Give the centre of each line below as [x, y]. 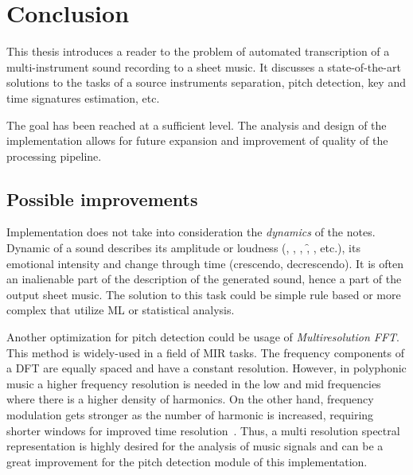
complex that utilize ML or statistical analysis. [121, 310]
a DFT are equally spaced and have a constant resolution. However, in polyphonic [206, 368]
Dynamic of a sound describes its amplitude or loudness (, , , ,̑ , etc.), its [183, 248]
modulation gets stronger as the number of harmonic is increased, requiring [190, 415]
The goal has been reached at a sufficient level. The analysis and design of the [197, 125]
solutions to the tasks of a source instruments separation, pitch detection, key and [206, 82]
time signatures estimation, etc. [83, 97]
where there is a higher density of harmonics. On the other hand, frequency [190, 399]
